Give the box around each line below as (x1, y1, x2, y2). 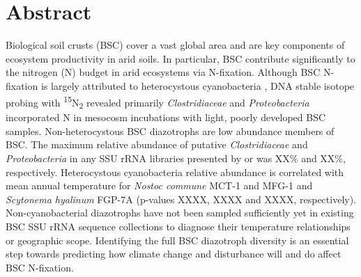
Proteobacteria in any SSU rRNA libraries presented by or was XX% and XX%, (6, 151, 346, 166)
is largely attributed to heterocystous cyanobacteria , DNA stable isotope (40, 78, 355, 93)
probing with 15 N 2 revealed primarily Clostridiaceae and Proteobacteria (6, 93, 309, 111)
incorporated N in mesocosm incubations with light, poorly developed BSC (6, 110, 326, 125)
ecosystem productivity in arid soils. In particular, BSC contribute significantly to (6, 51, 355, 65)
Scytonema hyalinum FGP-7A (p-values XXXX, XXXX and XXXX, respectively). (6, 191, 357, 206)
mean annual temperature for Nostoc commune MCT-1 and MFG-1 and (6, 178, 313, 193)
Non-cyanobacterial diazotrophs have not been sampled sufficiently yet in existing (6, 205, 354, 220)
